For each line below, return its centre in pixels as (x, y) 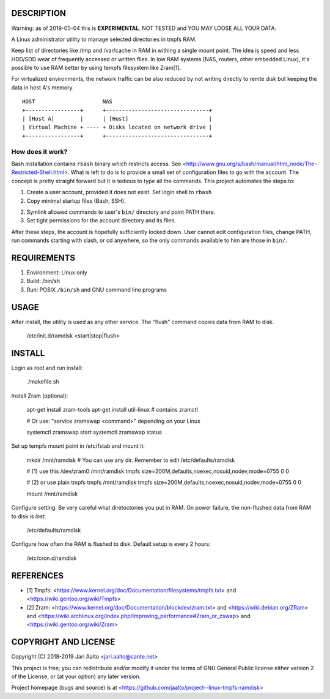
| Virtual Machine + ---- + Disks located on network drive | (117, 127)
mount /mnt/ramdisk (52, 494)
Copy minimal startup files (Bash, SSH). (76, 201)
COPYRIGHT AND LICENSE (63, 642)
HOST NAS (68, 102)
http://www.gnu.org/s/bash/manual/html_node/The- (251, 164)
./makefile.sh (43, 382)
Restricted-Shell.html (38, 172)
